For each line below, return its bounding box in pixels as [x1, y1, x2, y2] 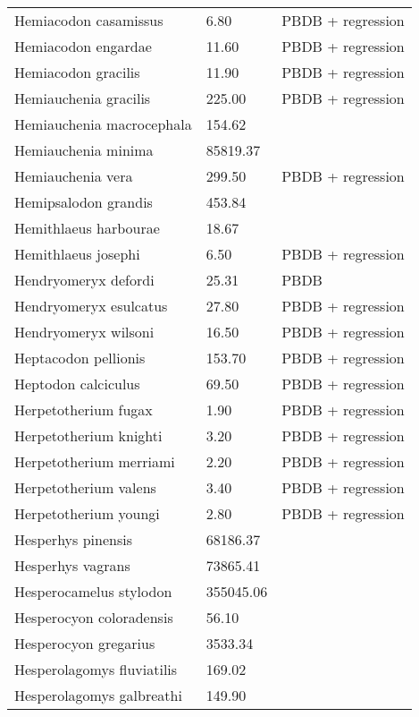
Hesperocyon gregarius [14, 633, 155, 653]
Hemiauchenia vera [14, 166, 133, 186]
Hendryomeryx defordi [14, 269, 155, 290]
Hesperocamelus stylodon [14, 581, 172, 602]
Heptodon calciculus [14, 373, 140, 394]
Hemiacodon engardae [14, 36, 152, 56]
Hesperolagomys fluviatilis [14, 659, 178, 679]
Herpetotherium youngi [14, 503, 160, 524]
